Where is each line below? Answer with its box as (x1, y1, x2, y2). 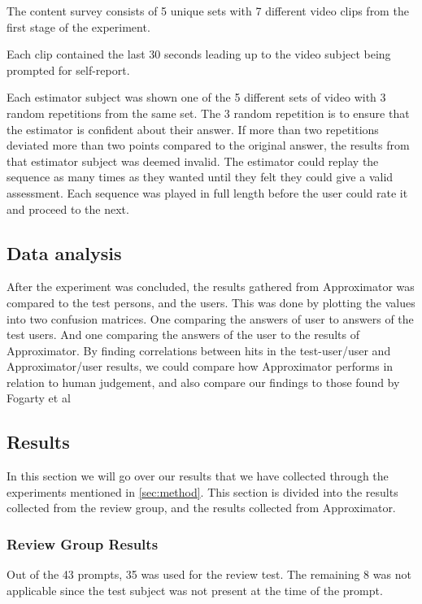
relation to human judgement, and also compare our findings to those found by (7, 373, 400, 390)
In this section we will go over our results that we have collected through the (7, 467, 389, 485)
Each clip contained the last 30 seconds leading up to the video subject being (7, 46, 391, 63)
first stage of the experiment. (7, 18, 150, 35)
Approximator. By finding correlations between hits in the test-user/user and (7, 341, 391, 358)
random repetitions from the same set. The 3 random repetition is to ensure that (7, 104, 410, 121)
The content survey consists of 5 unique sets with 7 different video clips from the (7, 2, 409, 19)
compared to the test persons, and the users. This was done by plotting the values (7, 293, 415, 311)
